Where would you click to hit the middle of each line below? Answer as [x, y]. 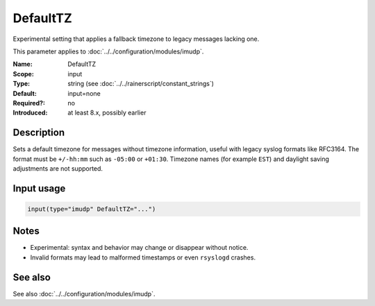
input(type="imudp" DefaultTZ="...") [92, 209]
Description [39, 133]
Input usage [39, 188]
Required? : [29, 103]
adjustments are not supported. [58, 168]
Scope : [23, 74]
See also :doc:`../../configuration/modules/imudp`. [84, 294]
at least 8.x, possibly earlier [107, 113]
